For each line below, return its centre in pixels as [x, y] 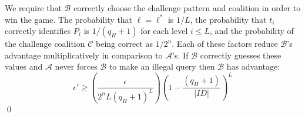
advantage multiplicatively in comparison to [84, 55]
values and [24, 66]
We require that [33, 8]
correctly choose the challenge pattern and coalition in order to [187, 8]
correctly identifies [38, 31]
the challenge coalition [45, 44]
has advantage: [253, 66]
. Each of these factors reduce [225, 44]
